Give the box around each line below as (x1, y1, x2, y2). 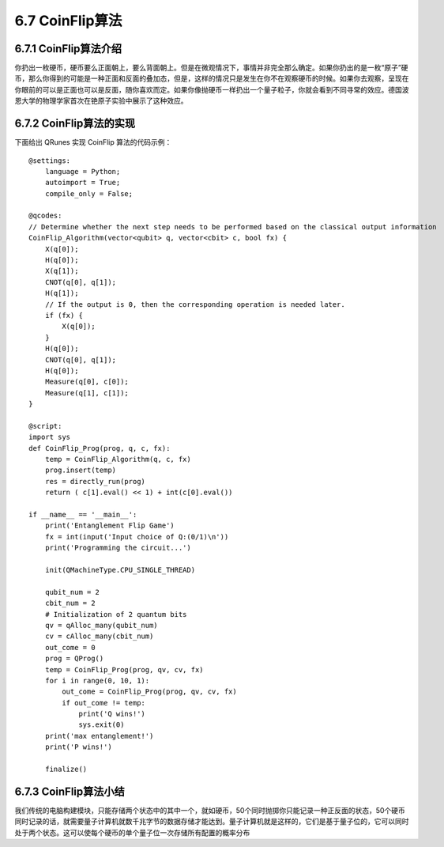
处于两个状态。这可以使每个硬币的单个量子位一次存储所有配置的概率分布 (14, 827, 250, 838)
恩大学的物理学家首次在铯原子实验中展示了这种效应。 (14, 96, 188, 106)
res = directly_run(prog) (44, 477, 146, 486)
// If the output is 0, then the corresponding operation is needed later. (44, 300, 345, 308)
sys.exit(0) (78, 720, 125, 729)
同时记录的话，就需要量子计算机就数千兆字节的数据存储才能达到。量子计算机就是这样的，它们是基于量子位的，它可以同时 (14, 817, 409, 826)
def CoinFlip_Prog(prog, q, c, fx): (28, 444, 171, 452)
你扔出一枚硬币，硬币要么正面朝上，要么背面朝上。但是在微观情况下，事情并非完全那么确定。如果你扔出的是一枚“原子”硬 (14, 63, 408, 73)
